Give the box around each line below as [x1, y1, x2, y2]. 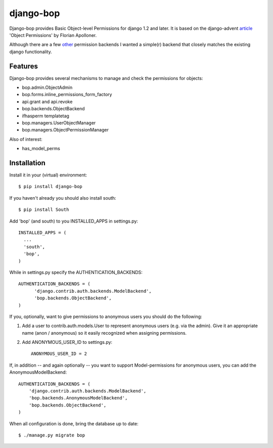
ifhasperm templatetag [22, 113, 69, 119]
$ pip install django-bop [18, 184, 83, 190]
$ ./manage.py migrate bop [18, 432, 85, 438]
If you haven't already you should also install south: [9, 195, 116, 201]
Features [9, 62, 38, 70]
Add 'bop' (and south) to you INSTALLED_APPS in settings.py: [9, 218, 139, 224]
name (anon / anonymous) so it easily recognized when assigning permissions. [22, 330, 187, 336]
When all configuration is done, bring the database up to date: [9, 420, 139, 427]
